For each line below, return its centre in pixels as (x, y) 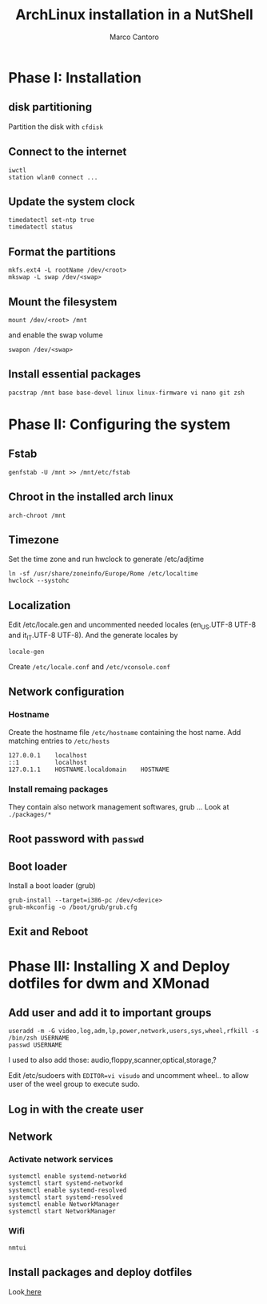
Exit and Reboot (48, 932)
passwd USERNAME (35, 1045)
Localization (40, 606)
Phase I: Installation (75, 77)
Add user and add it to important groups (110, 1013)
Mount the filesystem (63, 302)
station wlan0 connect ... (53, 177)
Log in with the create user (76, 1109)
